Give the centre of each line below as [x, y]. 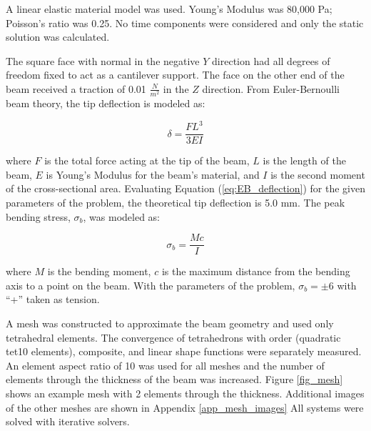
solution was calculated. [58, 37]
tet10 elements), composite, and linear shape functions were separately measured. [184, 351]
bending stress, [38, 216]
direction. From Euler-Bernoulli [271, 88]
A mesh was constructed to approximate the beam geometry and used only [170, 323]
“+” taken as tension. [53, 299]
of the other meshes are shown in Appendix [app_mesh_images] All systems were [185, 407]
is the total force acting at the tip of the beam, [147, 160]
